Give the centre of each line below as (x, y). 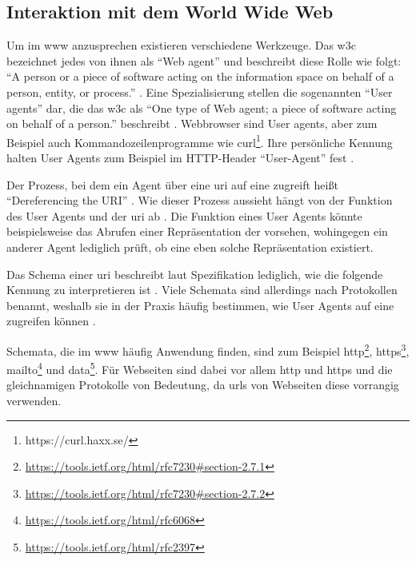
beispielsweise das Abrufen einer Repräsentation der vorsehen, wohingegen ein (197, 231)
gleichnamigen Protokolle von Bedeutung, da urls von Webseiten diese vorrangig (203, 385)
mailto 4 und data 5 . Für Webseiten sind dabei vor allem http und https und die (200, 368)
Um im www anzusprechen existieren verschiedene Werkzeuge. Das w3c (181, 45)
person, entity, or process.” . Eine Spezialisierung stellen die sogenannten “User (200, 92)
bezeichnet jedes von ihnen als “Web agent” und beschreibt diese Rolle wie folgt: (204, 60)
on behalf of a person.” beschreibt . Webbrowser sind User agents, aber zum (192, 123)
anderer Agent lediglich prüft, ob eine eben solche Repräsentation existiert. (190, 247)
